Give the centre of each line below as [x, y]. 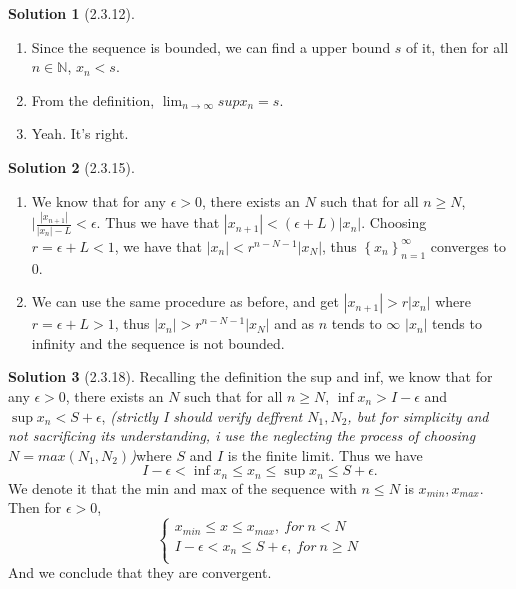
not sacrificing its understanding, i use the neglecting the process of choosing [242, 435]
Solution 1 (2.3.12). [71, 13]
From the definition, [93, 99]
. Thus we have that [158, 222]
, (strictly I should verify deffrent [202, 415]
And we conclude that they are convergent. [140, 572]
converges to [468, 245]
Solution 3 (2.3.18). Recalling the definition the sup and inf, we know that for [250, 376]
